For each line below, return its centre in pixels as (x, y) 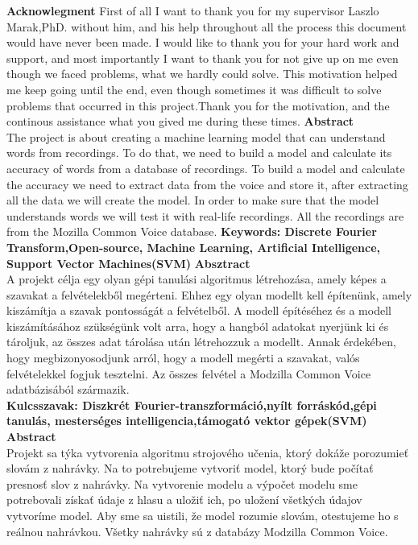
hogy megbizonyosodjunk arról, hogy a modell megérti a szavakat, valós (183, 358)
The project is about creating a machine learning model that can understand (196, 136)
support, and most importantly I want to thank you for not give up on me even (203, 58)
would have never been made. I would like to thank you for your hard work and (203, 42)
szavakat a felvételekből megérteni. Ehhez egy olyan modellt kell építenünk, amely (209, 294)
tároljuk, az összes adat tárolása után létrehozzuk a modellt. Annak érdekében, (201, 342)
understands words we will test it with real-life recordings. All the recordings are (205, 215)
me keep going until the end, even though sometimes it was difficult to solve (194, 89)
